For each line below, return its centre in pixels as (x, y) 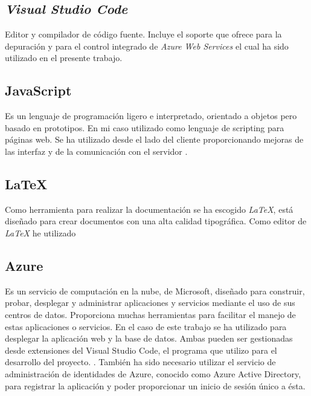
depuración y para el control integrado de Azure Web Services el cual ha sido (147, 46)
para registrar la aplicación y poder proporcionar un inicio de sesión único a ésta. (155, 385)
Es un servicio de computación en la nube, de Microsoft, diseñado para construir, (155, 291)
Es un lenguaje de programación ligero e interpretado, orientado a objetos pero (151, 116)
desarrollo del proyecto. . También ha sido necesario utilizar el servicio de (140, 362)
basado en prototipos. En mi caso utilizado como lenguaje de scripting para (145, 127)
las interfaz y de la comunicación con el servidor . (96, 151)
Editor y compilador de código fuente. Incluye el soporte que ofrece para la (143, 34)
